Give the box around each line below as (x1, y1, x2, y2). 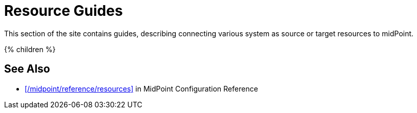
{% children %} (4, 44, 56, 54)
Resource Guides (4, 2, 123, 19)
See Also (4, 62, 50, 76)
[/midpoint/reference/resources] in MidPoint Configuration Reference (25, 84, 258, 93)
